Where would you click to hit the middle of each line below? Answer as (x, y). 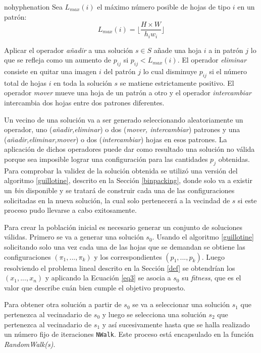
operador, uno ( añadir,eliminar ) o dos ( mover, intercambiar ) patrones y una (122, 129)
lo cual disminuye (170, 71)
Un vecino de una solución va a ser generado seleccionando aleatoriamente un (124, 119)
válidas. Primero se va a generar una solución (74, 237)
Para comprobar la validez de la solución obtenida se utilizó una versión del (121, 170)
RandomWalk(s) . (30, 344)
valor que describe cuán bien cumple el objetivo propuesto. (95, 287)
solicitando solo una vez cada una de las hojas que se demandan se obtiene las (125, 247)
